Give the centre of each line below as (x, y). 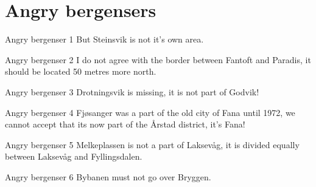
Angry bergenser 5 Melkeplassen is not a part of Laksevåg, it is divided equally (152, 144)
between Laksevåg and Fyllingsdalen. (74, 156)
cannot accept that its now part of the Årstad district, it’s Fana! (125, 124)
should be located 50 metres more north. (81, 71)
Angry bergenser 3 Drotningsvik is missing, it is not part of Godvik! (132, 91)
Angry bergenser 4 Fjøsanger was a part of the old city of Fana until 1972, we (150, 112)
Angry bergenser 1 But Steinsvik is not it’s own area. (104, 39)
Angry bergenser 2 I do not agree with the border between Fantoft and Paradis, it (158, 59)
